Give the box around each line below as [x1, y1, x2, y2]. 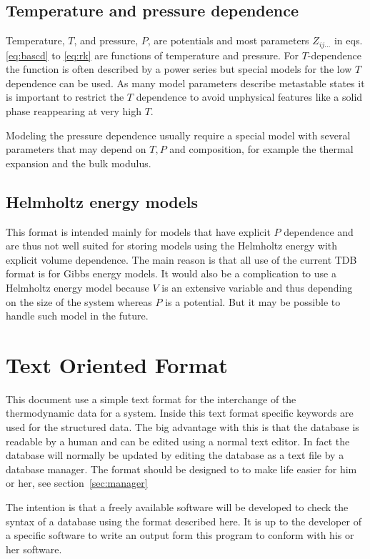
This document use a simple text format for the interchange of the [6, 391, 296, 406]
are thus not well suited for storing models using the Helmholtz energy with [6, 238, 338, 253]
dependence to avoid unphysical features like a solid [136, 89, 363, 104]
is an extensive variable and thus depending [161, 279, 353, 295]
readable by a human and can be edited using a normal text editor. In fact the [6, 433, 350, 448]
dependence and [284, 224, 354, 239]
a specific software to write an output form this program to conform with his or [6, 528, 354, 543]
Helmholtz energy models [6, 190, 199, 212]
